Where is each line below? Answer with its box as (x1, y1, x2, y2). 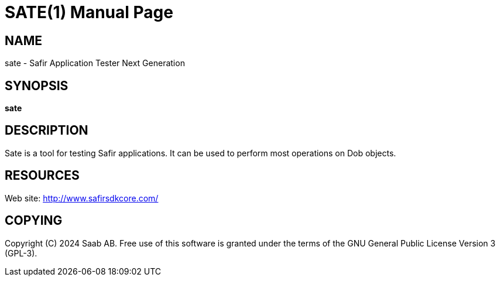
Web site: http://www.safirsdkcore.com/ (5, 193, 159, 203)
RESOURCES (5, 168, 80, 183)
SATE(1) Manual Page (5, 2, 173, 22)
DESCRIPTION (5, 123, 88, 138)
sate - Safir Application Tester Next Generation (5, 58, 185, 68)
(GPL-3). (5, 248, 37, 258)
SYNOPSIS (5, 78, 69, 93)
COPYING (5, 213, 63, 228)
